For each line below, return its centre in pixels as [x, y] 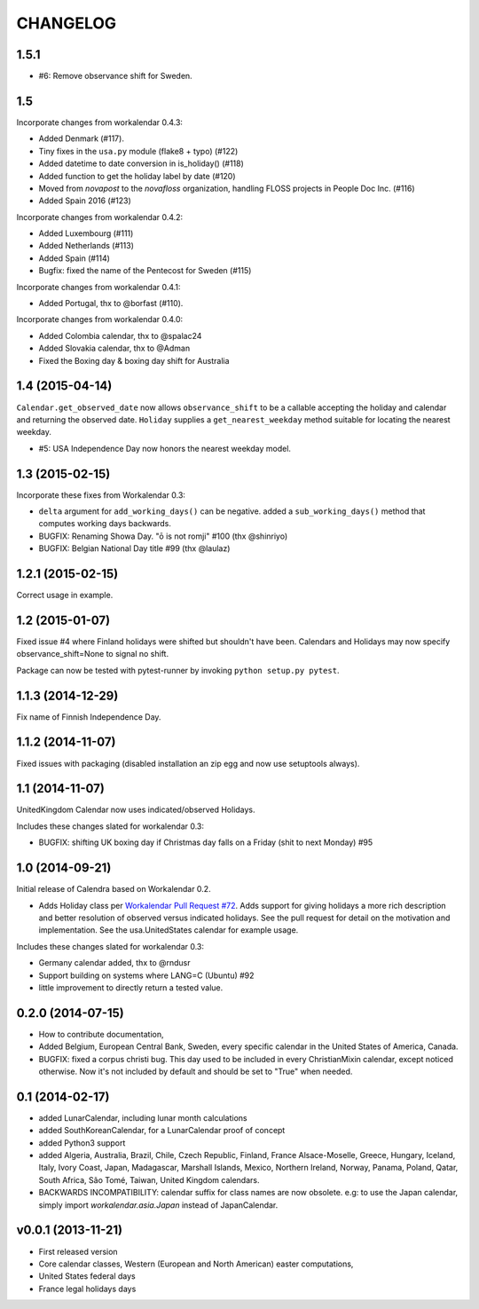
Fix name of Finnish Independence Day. [89, 717]
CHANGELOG [67, 23]
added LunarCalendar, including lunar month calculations [143, 1117]
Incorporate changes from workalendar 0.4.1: [98, 287]
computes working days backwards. [105, 524]
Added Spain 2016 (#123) [85, 201]
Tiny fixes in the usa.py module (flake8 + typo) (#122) [138, 151]
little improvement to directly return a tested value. [131, 987]
